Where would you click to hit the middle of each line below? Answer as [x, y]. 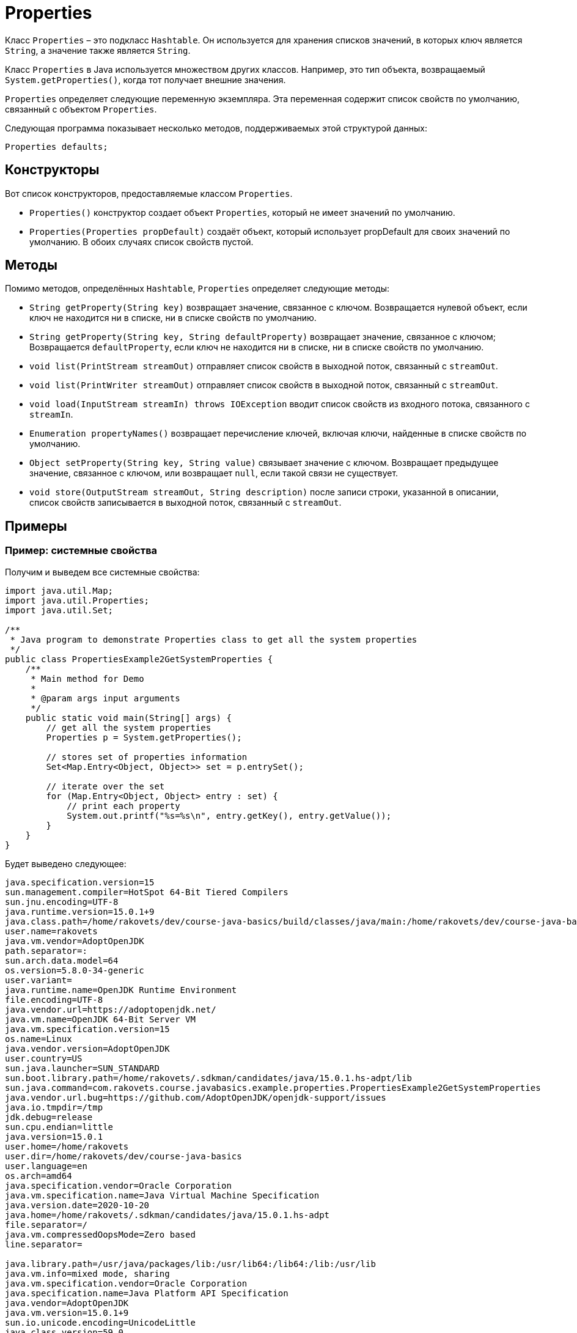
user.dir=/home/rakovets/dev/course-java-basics [123, 1156]
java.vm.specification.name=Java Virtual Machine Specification [162, 1195]
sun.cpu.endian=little [59, 1127]
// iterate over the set [105, 786]
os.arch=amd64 [39, 1176]
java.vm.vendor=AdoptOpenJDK [75, 941]
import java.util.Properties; [77, 600]
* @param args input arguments [105, 698]
